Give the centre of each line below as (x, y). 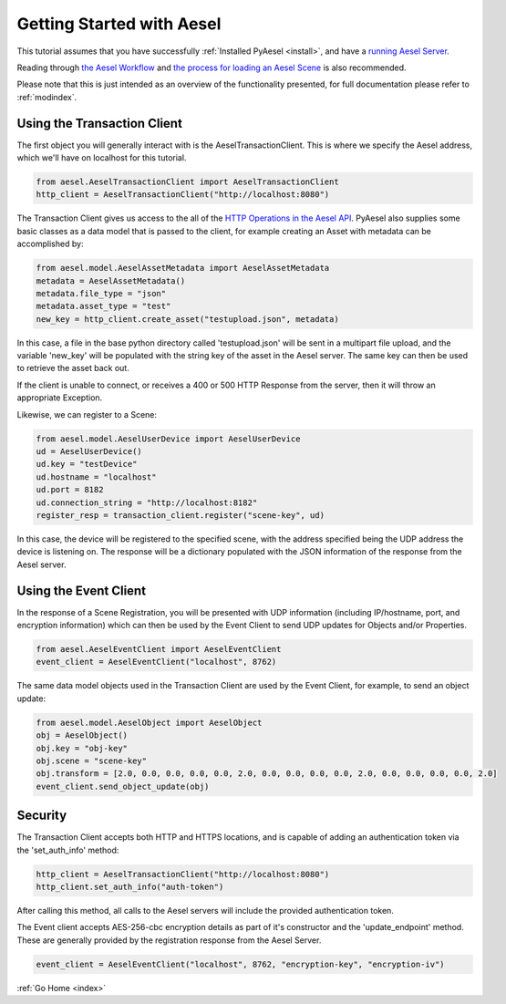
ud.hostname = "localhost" (96, 477)
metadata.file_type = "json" (101, 293)
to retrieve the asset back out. (73, 368)
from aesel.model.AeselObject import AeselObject (149, 722)
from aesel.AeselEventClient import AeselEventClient (159, 649)
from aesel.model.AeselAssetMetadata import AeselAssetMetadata (183, 268)
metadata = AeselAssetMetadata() (111, 281)
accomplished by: (50, 244)
